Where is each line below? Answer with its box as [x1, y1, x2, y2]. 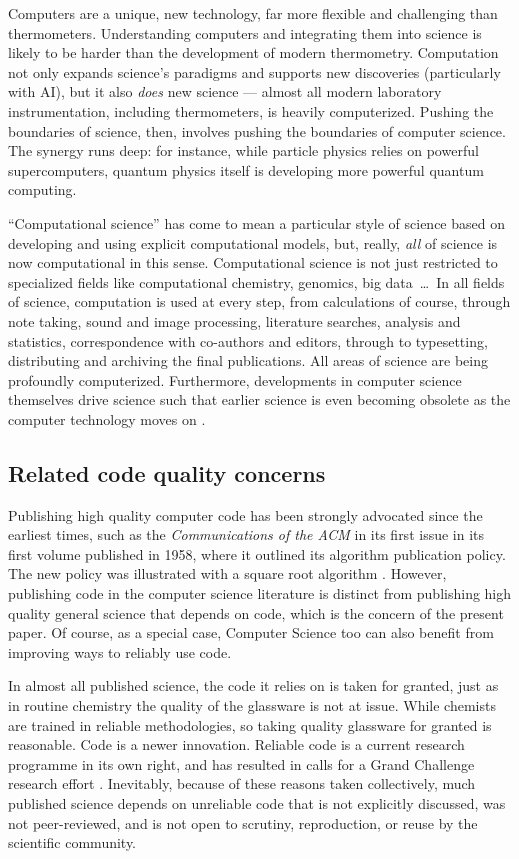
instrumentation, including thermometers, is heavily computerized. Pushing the [8, 100, 494, 121]
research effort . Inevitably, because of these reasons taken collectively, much [8, 773, 476, 794]
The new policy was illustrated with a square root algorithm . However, [8, 563, 447, 584]
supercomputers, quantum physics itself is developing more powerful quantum [8, 159, 484, 180]
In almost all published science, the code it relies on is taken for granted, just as [8, 675, 499, 696]
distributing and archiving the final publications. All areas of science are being [8, 350, 489, 371]
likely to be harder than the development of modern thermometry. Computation [8, 42, 499, 63]
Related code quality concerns [8, 457, 326, 488]
